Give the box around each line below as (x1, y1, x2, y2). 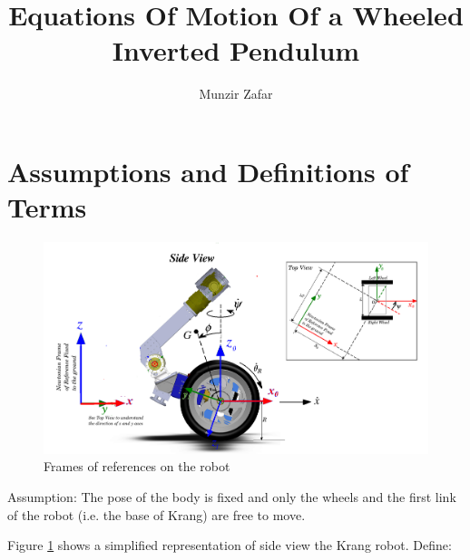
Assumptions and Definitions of (7, 152, 409, 189)
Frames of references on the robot (44, 457, 230, 476)
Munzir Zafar (199, 84, 273, 103)
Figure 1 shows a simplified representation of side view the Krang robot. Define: (7, 536, 452, 555)
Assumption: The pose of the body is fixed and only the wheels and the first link (7, 487, 456, 506)
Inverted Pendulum (112, 32, 360, 69)
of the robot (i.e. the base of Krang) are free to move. (7, 505, 306, 524)
